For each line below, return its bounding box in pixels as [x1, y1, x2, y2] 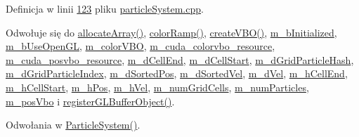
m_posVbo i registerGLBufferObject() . [6, 93, 175, 108]
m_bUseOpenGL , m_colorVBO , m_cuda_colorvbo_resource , [6, 39, 275, 53]
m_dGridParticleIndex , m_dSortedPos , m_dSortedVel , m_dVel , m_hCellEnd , [6, 66, 348, 81]
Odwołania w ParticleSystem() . [6, 117, 141, 132]
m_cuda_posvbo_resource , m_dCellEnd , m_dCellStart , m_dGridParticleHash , [6, 52, 354, 67]
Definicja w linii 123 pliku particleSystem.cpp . [6, 1, 204, 15]
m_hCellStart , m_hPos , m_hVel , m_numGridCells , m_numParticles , [6, 79, 309, 94]
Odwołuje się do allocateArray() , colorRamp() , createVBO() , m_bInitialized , [6, 25, 337, 39]
